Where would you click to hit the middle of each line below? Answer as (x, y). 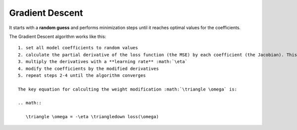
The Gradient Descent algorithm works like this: (58, 36)
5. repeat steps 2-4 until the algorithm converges (82, 75)
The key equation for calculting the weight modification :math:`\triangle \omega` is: (128, 89)
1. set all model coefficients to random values (78, 48)
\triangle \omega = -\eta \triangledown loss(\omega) (92, 117)
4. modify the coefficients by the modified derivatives (89, 68)
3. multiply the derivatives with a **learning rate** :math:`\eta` (103, 62)
